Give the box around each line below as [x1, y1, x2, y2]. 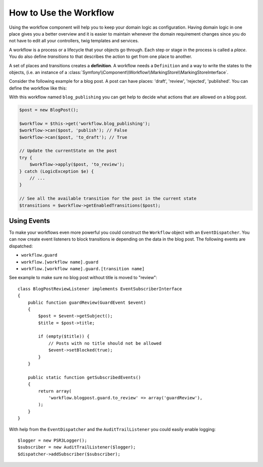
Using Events [9, 217, 50, 225]
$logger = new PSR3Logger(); [18, 437, 87, 443]
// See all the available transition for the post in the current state [19, 196, 197, 202]
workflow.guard [21, 252, 58, 258]
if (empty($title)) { [38, 334, 90, 339]
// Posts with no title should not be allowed [48, 340, 162, 346]
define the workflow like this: [9, 85, 67, 91]
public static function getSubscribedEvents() [27, 374, 141, 380]
